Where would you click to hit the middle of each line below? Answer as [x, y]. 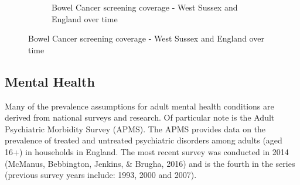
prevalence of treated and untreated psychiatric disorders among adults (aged [144, 140]
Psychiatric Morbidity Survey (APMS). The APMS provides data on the [135, 129]
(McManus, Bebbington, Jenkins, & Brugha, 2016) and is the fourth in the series [150, 163]
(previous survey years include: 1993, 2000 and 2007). [101, 175]
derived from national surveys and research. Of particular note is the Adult [140, 117]
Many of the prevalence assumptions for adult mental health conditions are [139, 106]
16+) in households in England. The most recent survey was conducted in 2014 [147, 151]
